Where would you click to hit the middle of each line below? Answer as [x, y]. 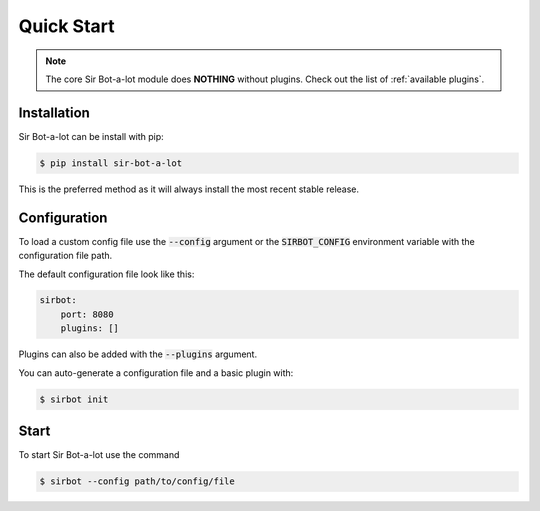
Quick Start [66, 26]
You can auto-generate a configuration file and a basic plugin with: [156, 372]
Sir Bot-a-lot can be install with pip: [91, 136]
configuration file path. [65, 256]
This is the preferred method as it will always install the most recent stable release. [189, 189]
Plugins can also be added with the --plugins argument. [138, 354]
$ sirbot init [74, 399]
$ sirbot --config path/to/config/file [137, 481]
